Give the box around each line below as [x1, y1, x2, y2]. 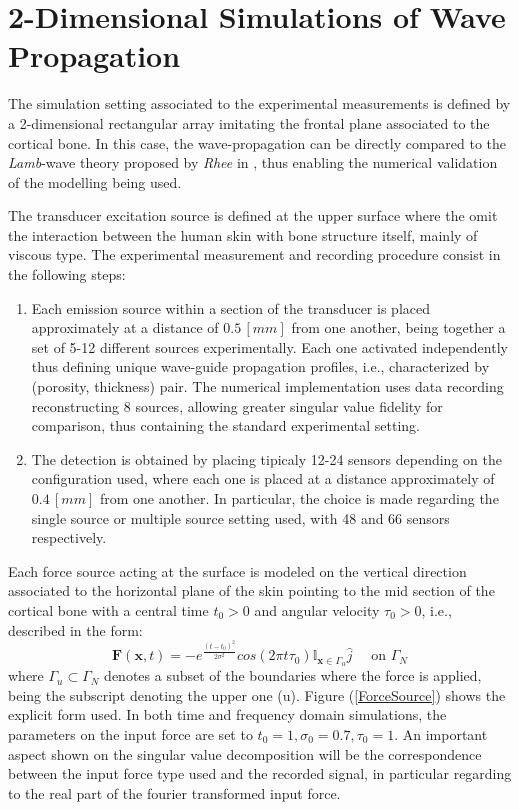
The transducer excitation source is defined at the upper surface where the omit [8, 205, 498, 226]
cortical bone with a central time [8, 599, 209, 620]
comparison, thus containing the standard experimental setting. [31, 415, 420, 436]
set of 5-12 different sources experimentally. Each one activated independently [31, 336, 508, 357]
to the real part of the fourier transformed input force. [8, 782, 341, 803]
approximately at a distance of [31, 317, 219, 338]
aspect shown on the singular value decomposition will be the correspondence [8, 743, 482, 764]
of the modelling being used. [8, 171, 182, 192]
